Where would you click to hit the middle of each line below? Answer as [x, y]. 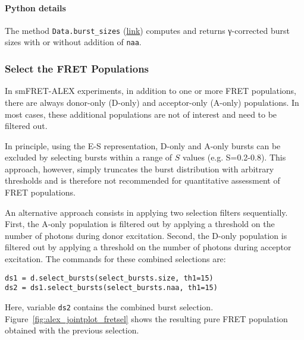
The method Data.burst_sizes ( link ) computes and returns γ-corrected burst [147, 30]
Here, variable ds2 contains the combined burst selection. [109, 306]
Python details [35, 7]
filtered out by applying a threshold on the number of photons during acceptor [148, 247]
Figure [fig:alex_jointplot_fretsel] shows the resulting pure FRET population [146, 318]
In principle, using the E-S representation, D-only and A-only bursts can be [143, 145]
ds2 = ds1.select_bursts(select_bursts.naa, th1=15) [111, 288]
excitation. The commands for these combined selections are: [115, 259]
